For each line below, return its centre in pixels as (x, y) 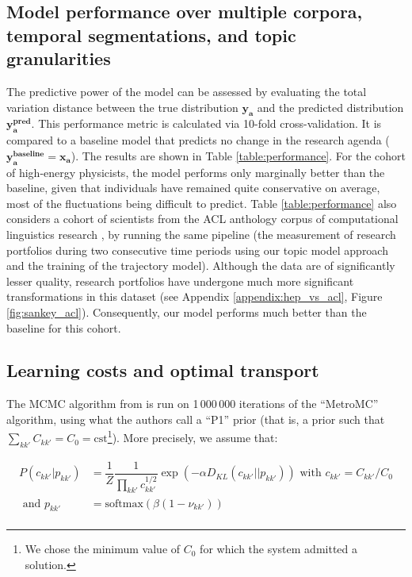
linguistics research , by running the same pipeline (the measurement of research (201, 234)
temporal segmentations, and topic (151, 35)
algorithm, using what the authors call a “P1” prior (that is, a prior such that (196, 419)
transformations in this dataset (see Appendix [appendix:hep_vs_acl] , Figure (195, 296)
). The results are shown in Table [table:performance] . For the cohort (238, 155)
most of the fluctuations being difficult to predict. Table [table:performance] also (202, 203)
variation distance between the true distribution (122, 107)
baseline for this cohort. (64, 327)
